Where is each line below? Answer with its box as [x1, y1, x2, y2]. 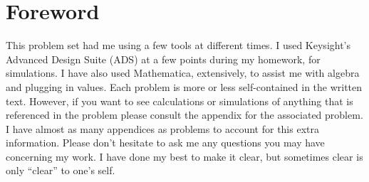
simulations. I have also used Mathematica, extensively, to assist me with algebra [6, 65, 360, 80]
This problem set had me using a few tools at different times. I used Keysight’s [6, 38, 351, 53]
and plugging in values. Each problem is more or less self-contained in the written [6, 79, 363, 94]
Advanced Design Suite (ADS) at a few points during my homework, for [6, 51, 321, 66]
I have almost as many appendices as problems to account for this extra [6, 121, 319, 136]
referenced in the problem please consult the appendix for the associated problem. [6, 107, 363, 122]
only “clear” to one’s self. [6, 163, 115, 178]
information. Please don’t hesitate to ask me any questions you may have [6, 135, 325, 150]
